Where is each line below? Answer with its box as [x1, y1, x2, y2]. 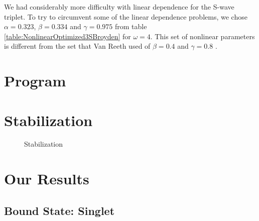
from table [114, 21, 147, 32]
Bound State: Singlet [4, 202, 115, 218]
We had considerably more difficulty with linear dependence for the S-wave [4, 2, 234, 12]
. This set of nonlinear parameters [150, 31, 255, 41]
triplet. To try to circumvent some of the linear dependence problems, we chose [4, 11, 247, 22]
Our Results [4, 168, 89, 189]
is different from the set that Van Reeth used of [4, 41, 151, 51]
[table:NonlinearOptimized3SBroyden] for [4, 31, 131, 41]
